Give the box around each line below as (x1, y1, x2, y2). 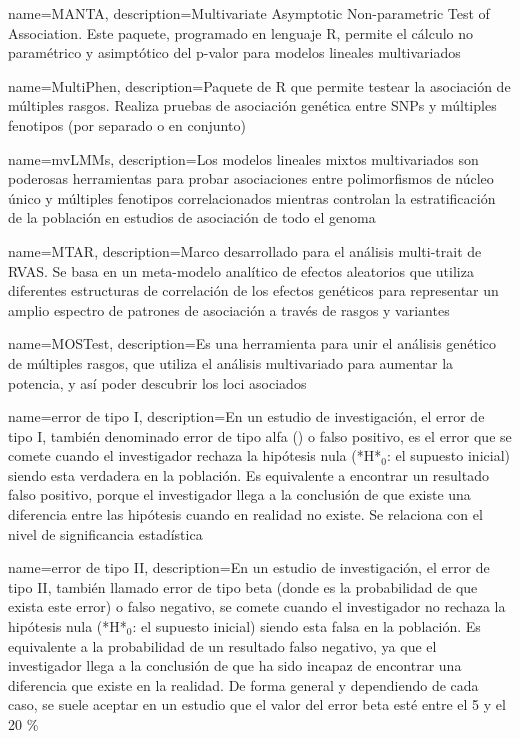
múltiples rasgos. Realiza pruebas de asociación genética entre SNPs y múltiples (8, 95, 497, 116)
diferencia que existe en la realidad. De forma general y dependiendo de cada (8, 674, 479, 695)
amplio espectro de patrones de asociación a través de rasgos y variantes (8, 299, 450, 320)
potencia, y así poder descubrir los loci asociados (8, 372, 307, 393)
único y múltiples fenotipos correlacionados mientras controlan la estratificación (8, 187, 496, 208)
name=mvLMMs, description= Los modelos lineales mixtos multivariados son (8, 148, 479, 169)
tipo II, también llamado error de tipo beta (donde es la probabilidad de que (8, 576, 478, 597)
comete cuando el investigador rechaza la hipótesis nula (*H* (8, 445, 382, 466)
